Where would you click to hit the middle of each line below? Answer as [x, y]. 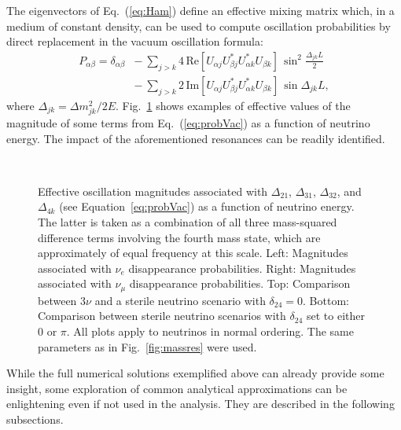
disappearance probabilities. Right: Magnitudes [242, 268]
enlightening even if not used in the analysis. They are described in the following [200, 404]
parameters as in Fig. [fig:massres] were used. [147, 346]
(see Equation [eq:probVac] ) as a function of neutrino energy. [207, 206]
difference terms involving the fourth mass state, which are [179, 237]
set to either [335, 316]
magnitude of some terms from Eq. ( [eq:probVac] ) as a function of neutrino [188, 123]
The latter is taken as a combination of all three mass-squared [188, 221]
